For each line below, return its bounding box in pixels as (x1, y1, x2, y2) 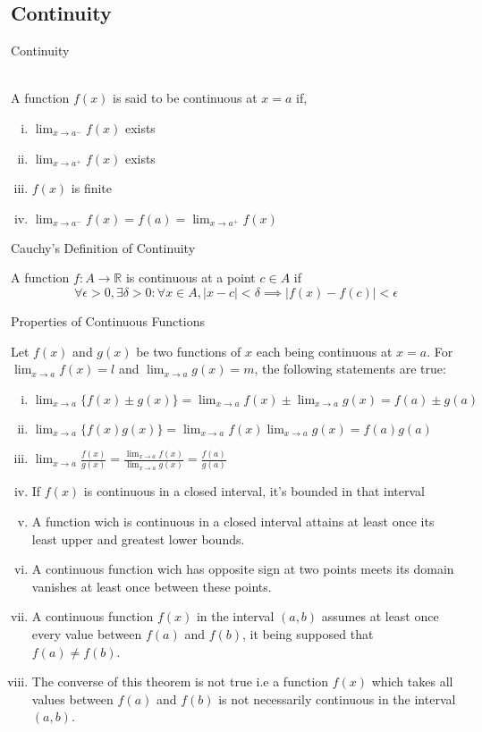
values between (31, 689, 114, 708)
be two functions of (136, 341, 241, 360)
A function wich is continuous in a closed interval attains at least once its (31, 512, 435, 531)
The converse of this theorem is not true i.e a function (31, 672, 329, 691)
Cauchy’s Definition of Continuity (11, 238, 196, 257)
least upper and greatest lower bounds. (31, 529, 245, 548)
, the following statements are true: (254, 359, 446, 378)
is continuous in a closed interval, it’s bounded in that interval (83, 482, 425, 501)
